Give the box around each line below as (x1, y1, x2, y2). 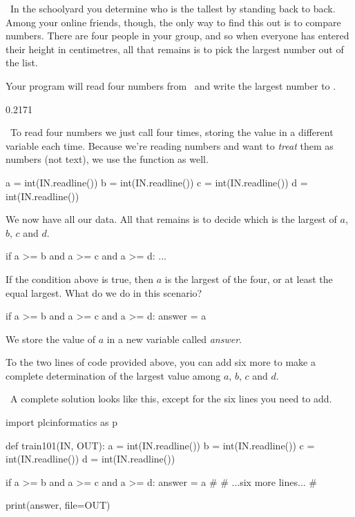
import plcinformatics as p (6, 415, 118, 429)
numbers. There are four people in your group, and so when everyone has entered (6, 28, 349, 43)
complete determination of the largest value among (6, 368, 221, 382)
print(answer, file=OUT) (6, 498, 111, 512)
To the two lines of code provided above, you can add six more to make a (6, 355, 316, 369)
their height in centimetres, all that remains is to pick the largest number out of (6, 41, 344, 56)
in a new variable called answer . (106, 331, 242, 346)
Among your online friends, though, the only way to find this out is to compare (6, 14, 341, 29)
